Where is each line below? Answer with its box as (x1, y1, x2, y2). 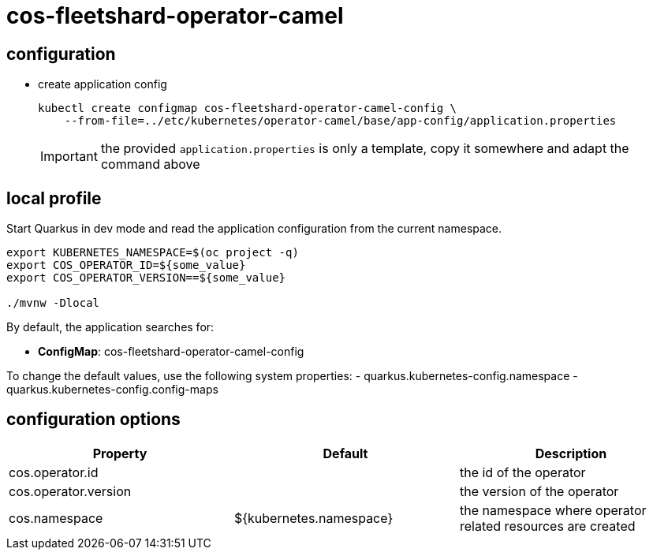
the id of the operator (459, 464, 586, 480)
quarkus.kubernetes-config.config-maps (6, 382, 218, 397)
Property (92, 445, 147, 461)
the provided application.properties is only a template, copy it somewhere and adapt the (100, 140, 629, 157)
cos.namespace (9, 509, 103, 526)
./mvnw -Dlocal (6, 297, 100, 310)
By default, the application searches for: (6, 320, 215, 334)
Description (535, 445, 607, 461)
